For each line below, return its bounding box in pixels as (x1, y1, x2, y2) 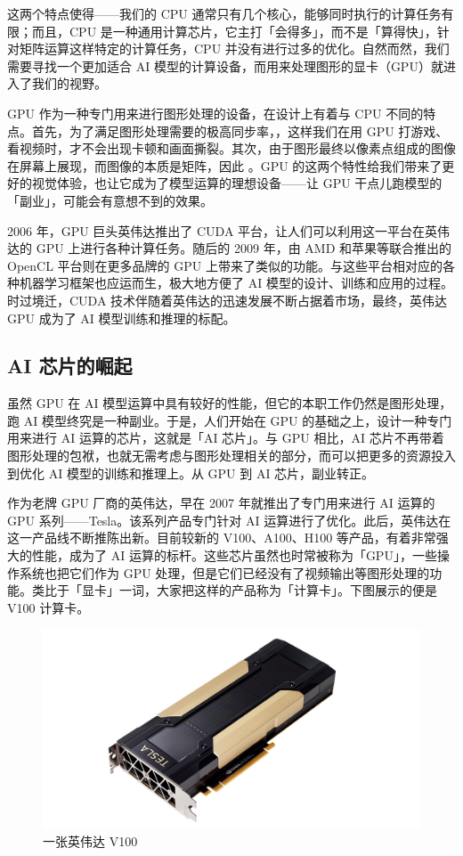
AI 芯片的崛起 (7, 352, 133, 379)
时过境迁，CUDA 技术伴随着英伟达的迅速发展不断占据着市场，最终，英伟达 (7, 290, 448, 309)
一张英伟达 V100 (43, 831, 138, 850)
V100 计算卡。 (7, 598, 90, 616)
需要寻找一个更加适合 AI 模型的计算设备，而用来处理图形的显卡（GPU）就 (7, 56, 443, 75)
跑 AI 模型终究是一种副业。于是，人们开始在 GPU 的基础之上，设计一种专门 (7, 411, 452, 429)
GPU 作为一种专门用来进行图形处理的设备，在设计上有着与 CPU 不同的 (7, 103, 424, 122)
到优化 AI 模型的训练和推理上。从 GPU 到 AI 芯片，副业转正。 (7, 463, 375, 482)
